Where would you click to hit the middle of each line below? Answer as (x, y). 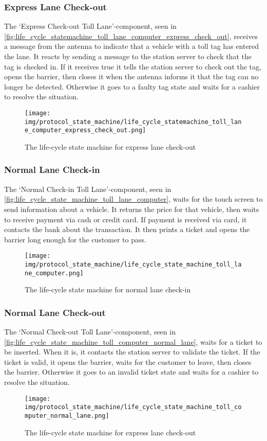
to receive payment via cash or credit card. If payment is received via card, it (126, 219)
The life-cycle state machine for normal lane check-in (108, 289)
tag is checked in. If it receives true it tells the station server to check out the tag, (133, 66)
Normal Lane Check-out (55, 312)
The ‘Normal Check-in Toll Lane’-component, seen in (88, 189)
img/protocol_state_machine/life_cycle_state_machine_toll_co (133, 407)
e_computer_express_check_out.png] (85, 130)
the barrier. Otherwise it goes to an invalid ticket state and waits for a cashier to (131, 372)
